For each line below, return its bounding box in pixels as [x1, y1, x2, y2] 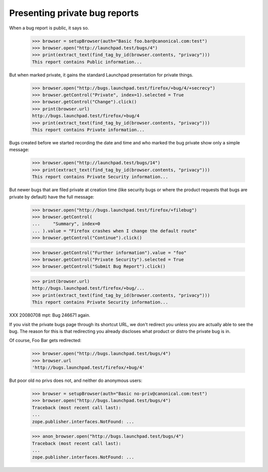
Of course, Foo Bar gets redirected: [9, 338, 82, 344]
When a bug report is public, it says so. [9, 25, 89, 31]
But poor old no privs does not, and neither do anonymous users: [9, 377, 142, 383]
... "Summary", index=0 [32, 221, 100, 227]
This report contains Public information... [32, 59, 142, 65]
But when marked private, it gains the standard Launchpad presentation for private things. [9, 72, 194, 78]
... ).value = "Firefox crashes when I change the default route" [32, 228, 197, 234]
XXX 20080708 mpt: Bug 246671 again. [9, 312, 90, 318]
